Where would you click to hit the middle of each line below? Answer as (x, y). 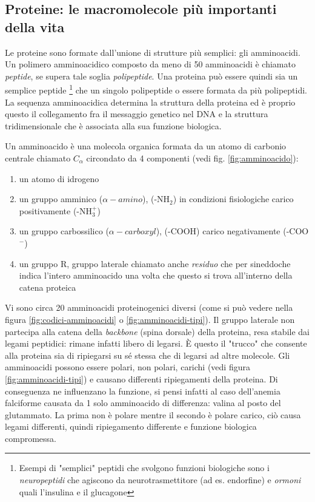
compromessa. (31, 438)
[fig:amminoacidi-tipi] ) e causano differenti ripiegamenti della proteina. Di (141, 378)
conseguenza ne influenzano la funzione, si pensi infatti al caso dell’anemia (143, 391)
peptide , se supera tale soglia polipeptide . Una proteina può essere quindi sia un (151, 76)
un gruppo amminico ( (61, 199)
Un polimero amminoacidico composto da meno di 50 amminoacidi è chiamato (150, 64)
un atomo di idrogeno (59, 178)
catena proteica (48, 287)
